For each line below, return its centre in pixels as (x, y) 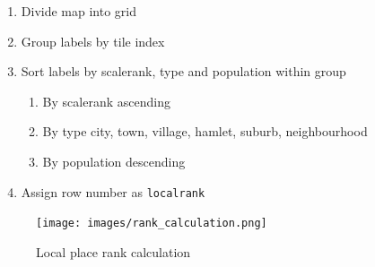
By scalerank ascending (106, 101)
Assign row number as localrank (113, 191)
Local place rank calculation (113, 251)
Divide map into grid (78, 11)
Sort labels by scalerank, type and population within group (183, 71)
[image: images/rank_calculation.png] (152, 224)
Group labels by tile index (93, 41)
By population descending (114, 161)
